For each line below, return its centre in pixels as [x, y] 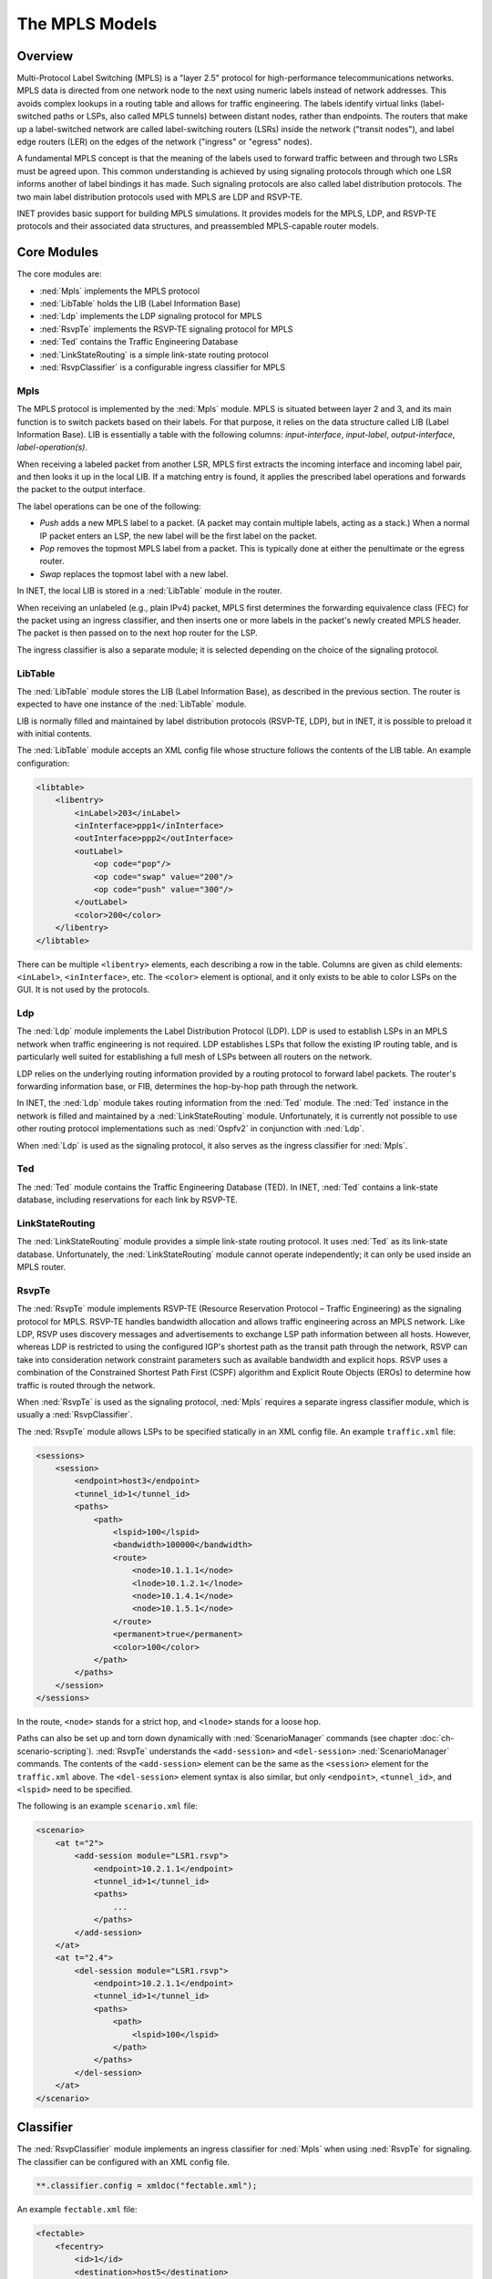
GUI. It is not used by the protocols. [83, 990]
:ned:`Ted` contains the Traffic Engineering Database [139, 342]
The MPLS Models [87, 24]
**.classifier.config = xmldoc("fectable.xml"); [147, 2186]
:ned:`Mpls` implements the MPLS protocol [120, 291]
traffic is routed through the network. [86, 1385]
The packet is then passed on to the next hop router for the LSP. [138, 633]
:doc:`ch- [437, 1738]
